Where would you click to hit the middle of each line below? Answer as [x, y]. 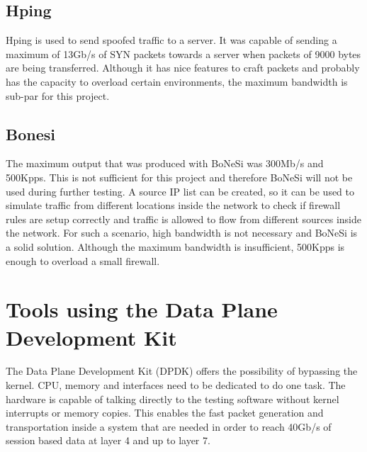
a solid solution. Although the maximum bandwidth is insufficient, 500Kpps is [175, 246]
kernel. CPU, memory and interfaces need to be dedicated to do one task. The [176, 385]
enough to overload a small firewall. [83, 260]
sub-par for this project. [58, 95]
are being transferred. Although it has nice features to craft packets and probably [183, 68]
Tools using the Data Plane [142, 309]
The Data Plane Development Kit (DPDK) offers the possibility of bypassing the [182, 371]
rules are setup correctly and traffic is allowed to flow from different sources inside [183, 219]
